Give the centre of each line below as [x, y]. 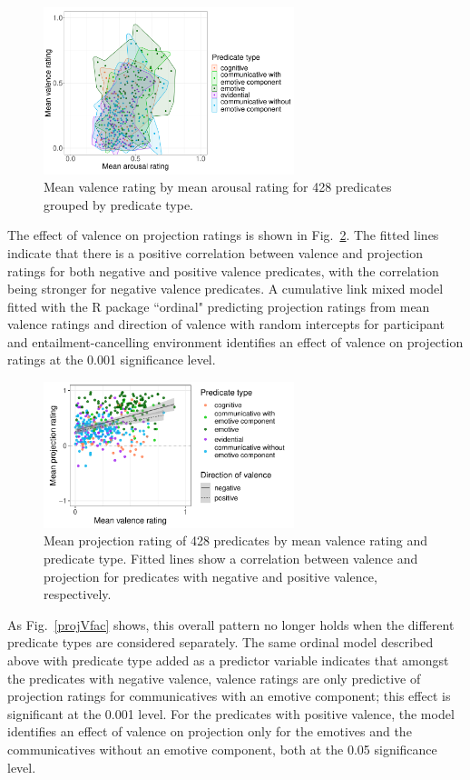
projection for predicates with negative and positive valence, [211, 576]
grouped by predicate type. [118, 204]
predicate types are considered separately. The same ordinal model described [220, 642]
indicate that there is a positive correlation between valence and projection [215, 252]
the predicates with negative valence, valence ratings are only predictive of [214, 678]
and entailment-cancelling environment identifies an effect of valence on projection [235, 341]
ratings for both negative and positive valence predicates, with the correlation [223, 270]
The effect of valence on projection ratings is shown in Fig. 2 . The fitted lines [223, 235]
